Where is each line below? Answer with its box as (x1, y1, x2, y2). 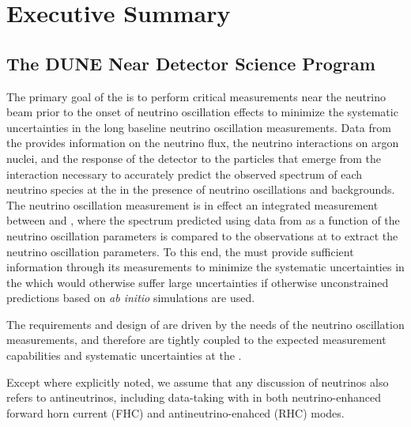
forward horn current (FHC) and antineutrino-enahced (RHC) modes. (6, 404, 345, 421)
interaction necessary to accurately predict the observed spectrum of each (6, 165, 363, 182)
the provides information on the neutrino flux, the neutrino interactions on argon (6, 134, 399, 151)
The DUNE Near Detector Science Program (6, 51, 375, 75)
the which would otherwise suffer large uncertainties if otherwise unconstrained (6, 274, 389, 290)
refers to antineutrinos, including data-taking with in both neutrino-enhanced (6, 389, 382, 406)
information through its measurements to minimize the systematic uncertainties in (6, 259, 405, 275)
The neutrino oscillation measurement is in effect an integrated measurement (6, 196, 379, 213)
